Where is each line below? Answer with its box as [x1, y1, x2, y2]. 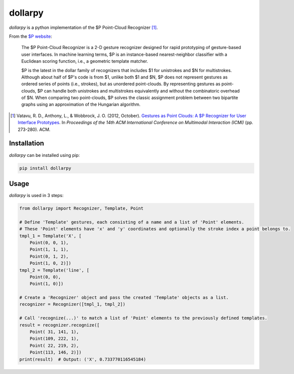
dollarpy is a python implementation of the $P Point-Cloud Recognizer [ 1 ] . [9, 25, 158, 30]
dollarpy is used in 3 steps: [9, 193, 64, 199]
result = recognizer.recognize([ [19, 322, 100, 328]
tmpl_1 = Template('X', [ [19, 233, 82, 239]
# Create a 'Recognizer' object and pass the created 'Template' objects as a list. [19, 295, 229, 300]
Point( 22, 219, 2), [29, 343, 79, 348]
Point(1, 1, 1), [29, 247, 69, 252]
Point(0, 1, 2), [29, 253, 69, 259]
